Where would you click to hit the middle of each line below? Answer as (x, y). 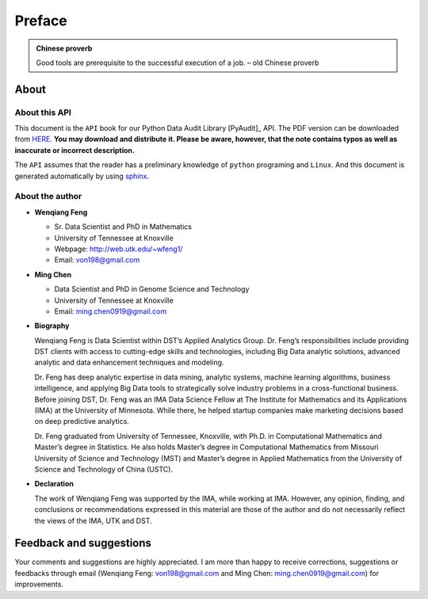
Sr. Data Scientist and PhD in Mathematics (123, 227)
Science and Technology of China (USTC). (104, 469)
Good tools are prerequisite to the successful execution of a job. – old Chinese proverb (178, 63)
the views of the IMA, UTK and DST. (93, 521)
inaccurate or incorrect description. (75, 150)
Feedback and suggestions (83, 543)
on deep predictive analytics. (82, 422)
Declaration (54, 484)
